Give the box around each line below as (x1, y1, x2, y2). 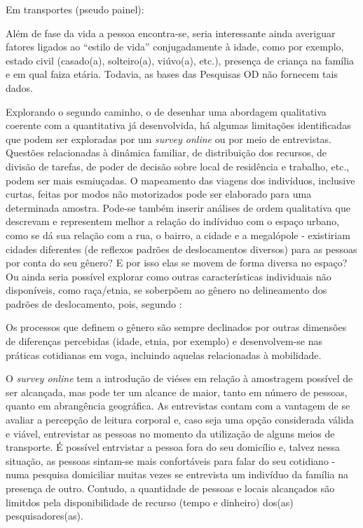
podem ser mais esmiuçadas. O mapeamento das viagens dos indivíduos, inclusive (6, 172, 355, 187)
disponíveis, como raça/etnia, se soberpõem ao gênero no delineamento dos (6, 283, 327, 297)
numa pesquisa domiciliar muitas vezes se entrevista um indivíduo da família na (6, 467, 348, 482)
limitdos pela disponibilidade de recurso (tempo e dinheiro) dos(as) (6, 494, 294, 509)
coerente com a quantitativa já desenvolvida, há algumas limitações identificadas (6, 118, 351, 133)
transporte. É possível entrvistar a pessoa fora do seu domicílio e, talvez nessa (6, 440, 341, 454)
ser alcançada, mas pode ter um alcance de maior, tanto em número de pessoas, (6, 384, 348, 399)
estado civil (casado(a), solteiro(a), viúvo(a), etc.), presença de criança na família (6, 53, 355, 67)
